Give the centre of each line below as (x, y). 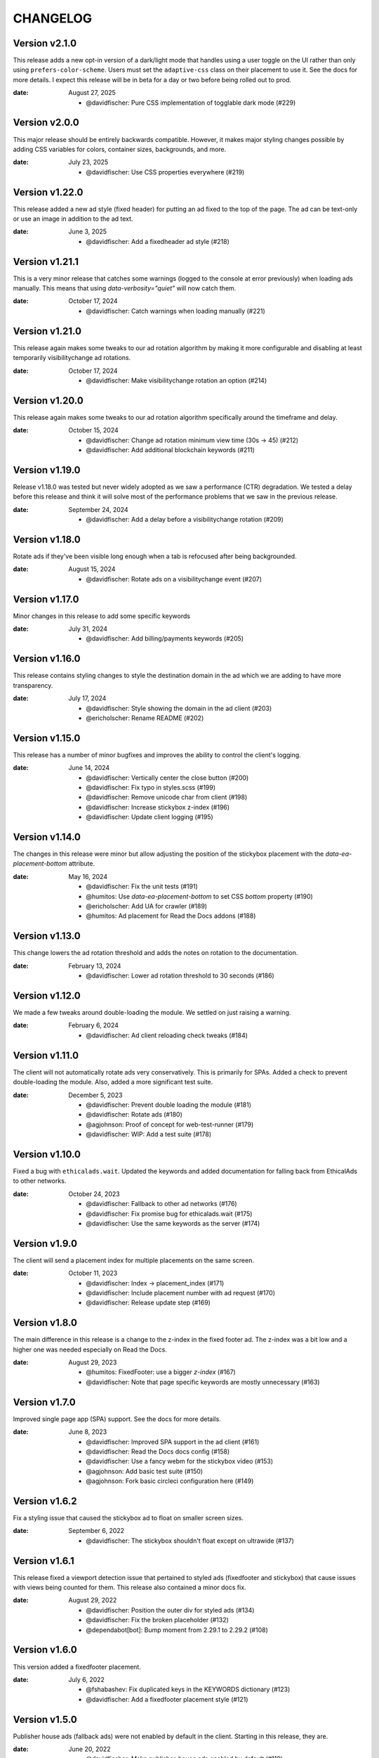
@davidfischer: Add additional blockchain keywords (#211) (171, 450)
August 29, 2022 (93, 1600)
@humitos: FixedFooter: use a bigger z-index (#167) (161, 1372)
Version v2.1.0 (45, 43)
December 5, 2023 (95, 1095)
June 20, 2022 (90, 1749)
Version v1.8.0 (45, 1323)
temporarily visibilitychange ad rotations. (72, 358)
